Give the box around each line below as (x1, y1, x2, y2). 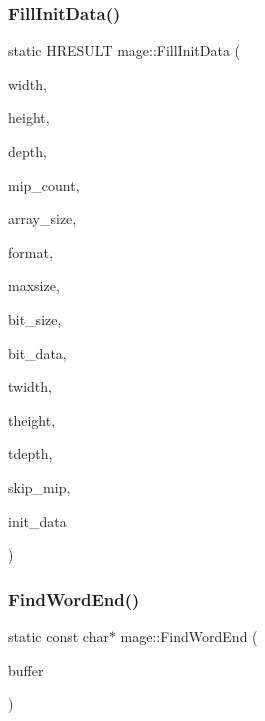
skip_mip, (8, 476, 71, 497)
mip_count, (8, 174, 80, 195)
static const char (8, 625, 109, 646)
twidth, (8, 376, 52, 397)
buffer (8, 659, 44, 680)
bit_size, (8, 308, 62, 329)
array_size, (8, 208, 77, 229)
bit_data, (8, 342, 67, 363)
